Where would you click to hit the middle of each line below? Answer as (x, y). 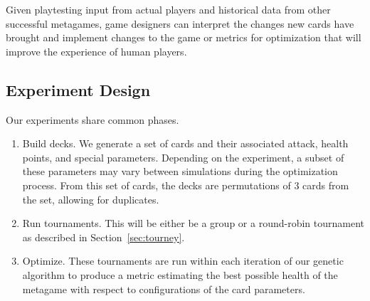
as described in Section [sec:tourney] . (104, 237)
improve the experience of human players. (96, 51)
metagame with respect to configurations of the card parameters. (164, 289)
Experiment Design (78, 89)
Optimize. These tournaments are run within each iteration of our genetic (183, 261)
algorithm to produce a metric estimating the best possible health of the (180, 274)
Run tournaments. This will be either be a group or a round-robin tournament (193, 223)
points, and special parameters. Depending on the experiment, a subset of (183, 157)
